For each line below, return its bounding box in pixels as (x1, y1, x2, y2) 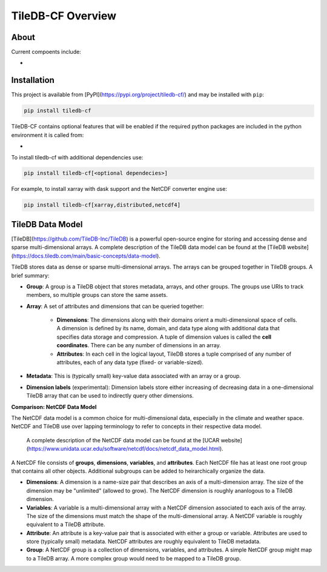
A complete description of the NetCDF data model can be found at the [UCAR (26, 436, 220, 444)
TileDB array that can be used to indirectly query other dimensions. (26, 392, 194, 399)
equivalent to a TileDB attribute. (26, 521, 105, 528)
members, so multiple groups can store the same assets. (26, 291, 168, 299)
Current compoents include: (11, 48, 81, 56)
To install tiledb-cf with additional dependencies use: (11, 153, 144, 161)
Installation (11, 75, 54, 85)
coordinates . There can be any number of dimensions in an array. (56, 342, 221, 349)
